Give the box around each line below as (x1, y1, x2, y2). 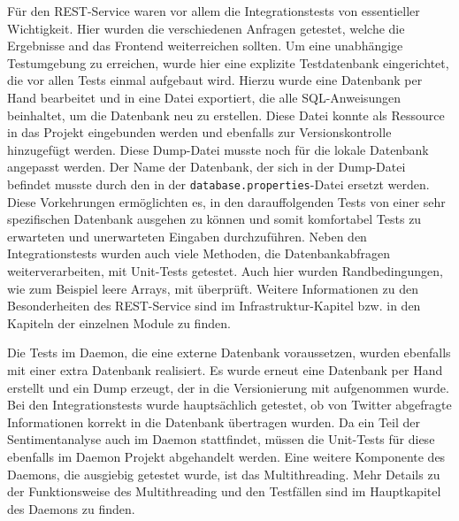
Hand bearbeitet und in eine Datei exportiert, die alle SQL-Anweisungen (7, 88, 402, 106)
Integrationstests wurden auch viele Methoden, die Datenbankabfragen (7, 244, 391, 263)
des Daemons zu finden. (7, 499, 135, 517)
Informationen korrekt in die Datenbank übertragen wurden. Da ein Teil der (7, 412, 420, 431)
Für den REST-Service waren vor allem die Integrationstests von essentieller (7, 2, 420, 19)
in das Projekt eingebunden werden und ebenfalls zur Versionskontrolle (7, 123, 392, 142)
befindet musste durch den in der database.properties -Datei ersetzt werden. (7, 174, 430, 193)
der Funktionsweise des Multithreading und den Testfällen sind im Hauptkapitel (7, 482, 441, 501)
